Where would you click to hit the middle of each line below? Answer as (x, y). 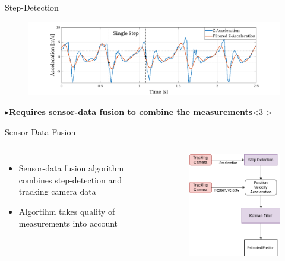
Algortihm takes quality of (67, 211)
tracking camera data (57, 191)
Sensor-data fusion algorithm (71, 168)
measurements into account (68, 223)
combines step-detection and (70, 179)
